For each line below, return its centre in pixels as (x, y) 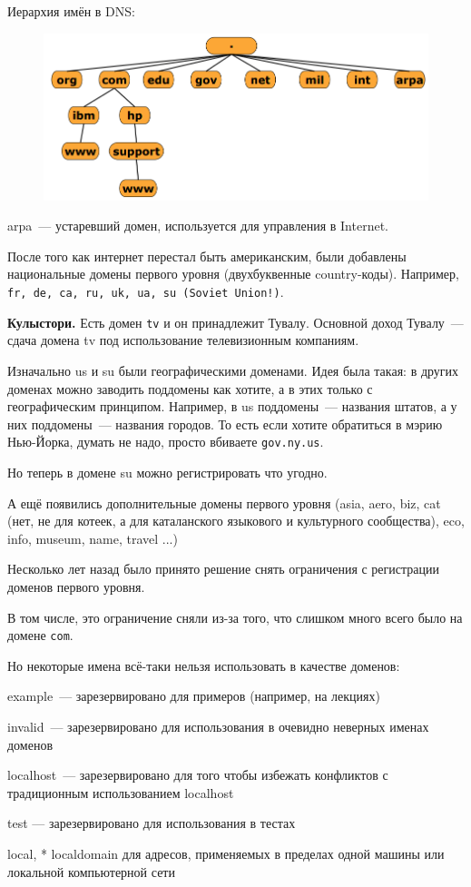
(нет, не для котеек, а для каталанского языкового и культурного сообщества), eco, (236, 521)
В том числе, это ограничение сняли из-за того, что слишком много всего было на (235, 617)
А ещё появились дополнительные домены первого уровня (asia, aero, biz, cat (224, 503)
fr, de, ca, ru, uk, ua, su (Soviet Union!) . (146, 291)
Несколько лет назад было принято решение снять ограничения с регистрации (223, 569)
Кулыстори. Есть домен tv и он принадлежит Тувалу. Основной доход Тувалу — (235, 322)
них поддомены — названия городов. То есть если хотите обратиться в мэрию (225, 424)
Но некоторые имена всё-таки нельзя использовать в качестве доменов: (204, 665)
